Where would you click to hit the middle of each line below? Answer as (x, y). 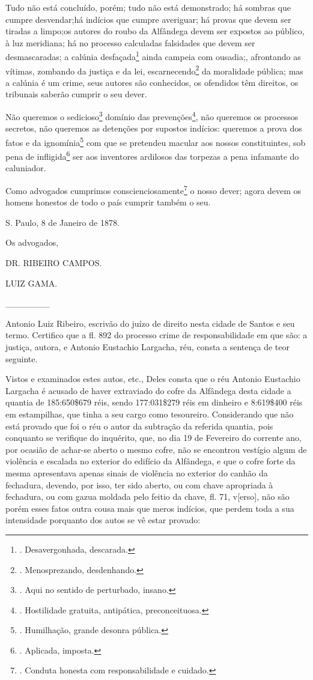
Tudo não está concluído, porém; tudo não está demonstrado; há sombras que (148, 7)
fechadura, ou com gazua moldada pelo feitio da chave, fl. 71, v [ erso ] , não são (147, 496)
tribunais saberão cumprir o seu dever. (76, 94)
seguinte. (22, 358)
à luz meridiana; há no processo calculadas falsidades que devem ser (130, 42)
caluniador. (26, 168)
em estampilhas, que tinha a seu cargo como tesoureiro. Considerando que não (150, 414)
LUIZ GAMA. (32, 283)
